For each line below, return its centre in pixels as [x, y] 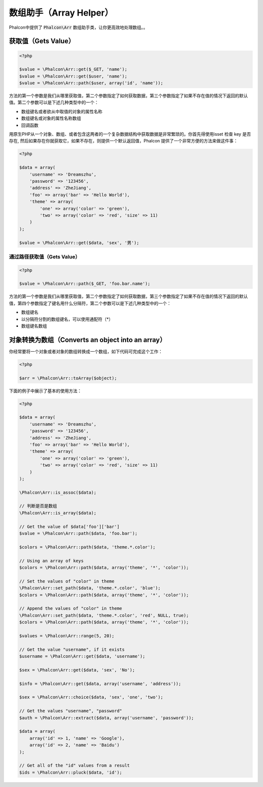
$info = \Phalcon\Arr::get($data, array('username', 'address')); [100, 684]
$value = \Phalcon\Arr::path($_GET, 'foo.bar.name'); [85, 284]
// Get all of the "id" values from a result [75, 766]
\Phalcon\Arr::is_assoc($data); [58, 492]
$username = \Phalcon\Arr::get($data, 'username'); [82, 656]
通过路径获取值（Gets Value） [45, 257]
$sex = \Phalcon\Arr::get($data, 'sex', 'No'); [77, 670]
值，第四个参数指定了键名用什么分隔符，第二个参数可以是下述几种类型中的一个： [90, 303]
